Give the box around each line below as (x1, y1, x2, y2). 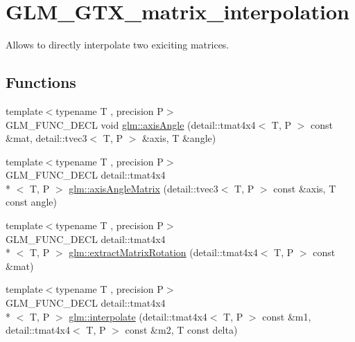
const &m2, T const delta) (125, 323, 238, 337)
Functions (6, 71, 76, 93)
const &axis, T (273, 181, 336, 195)
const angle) (6, 195, 57, 209)
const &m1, (262, 309, 311, 323)
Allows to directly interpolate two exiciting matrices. (6, 37, 230, 52)
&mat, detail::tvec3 (6, 131, 87, 145)
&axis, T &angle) (141, 131, 216, 145)
